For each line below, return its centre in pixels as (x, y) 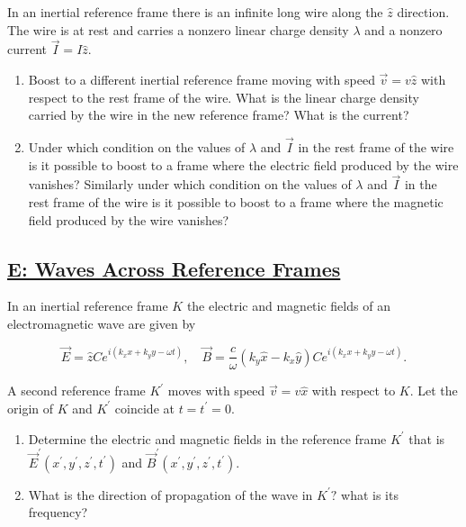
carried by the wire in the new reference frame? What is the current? (219, 115)
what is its (370, 494)
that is (427, 438)
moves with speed (216, 391)
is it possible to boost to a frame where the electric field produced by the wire (243, 164)
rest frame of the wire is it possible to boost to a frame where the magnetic (236, 202)
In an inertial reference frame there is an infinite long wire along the (195, 12)
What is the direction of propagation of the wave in (170, 494)
